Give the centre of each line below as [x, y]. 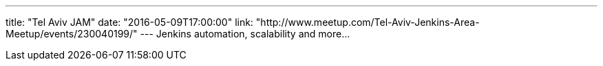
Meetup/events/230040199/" [72, 34]
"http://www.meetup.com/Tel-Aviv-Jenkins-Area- [368, 22]
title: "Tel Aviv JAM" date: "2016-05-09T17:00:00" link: [129, 22]
